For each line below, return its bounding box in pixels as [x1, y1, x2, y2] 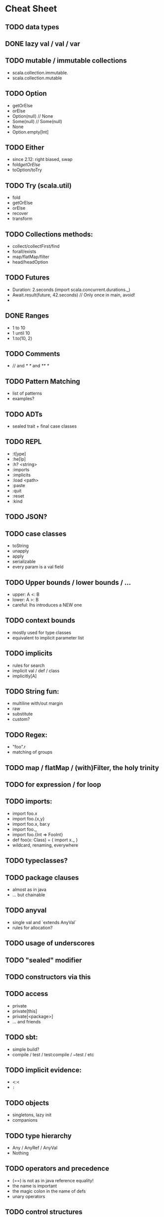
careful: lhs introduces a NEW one [12, 602, 82, 608]
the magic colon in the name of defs [12, 1188, 86, 1194]
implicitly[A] [12, 673, 37, 679]
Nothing [12, 1150, 29, 1156]
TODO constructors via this [5, 973, 91, 981]
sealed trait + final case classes [12, 423, 77, 430]
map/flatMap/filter [12, 254, 49, 260]
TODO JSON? [5, 512, 47, 521]
